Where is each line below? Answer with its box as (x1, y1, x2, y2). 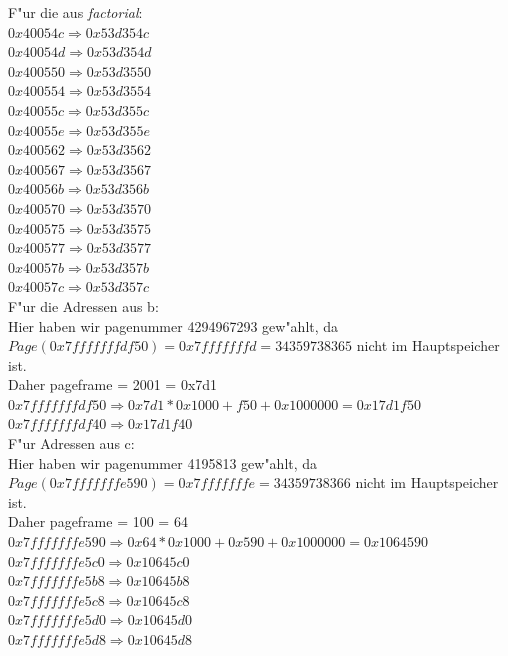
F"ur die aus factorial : (8, 2, 143, 22)
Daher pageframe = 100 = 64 (8, 511, 188, 532)
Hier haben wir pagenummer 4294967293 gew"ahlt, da (8, 315, 339, 336)
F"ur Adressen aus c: (8, 433, 135, 454)
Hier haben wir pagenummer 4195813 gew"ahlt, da (8, 452, 318, 473)
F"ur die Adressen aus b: (8, 295, 159, 316)
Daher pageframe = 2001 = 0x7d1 (8, 374, 218, 395)
